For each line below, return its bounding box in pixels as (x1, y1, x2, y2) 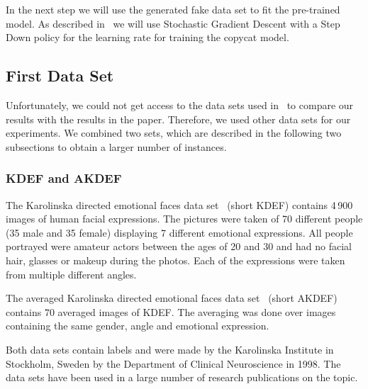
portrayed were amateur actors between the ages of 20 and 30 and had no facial (6, 239, 352, 254)
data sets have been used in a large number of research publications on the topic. (6, 370, 358, 385)
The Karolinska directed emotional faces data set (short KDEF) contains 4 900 (6, 197, 353, 212)
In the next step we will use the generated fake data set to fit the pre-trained (6, 2, 340, 16)
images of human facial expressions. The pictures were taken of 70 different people (6, 211, 363, 226)
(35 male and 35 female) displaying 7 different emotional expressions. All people (6, 225, 353, 239)
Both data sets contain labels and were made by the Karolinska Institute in (6, 342, 334, 356)
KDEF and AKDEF (6, 169, 122, 187)
